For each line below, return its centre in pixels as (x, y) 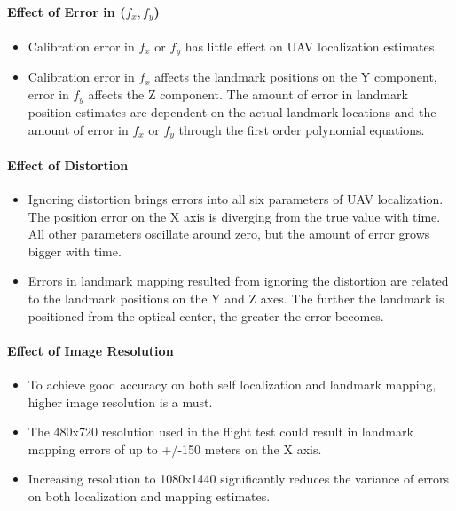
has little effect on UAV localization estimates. (311, 46)
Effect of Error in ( (67, 11)
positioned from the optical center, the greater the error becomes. (206, 315)
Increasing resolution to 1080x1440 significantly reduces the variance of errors (239, 479)
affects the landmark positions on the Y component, (296, 77)
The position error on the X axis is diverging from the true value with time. (234, 216)
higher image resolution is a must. (120, 401)
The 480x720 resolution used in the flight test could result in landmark (220, 432)
